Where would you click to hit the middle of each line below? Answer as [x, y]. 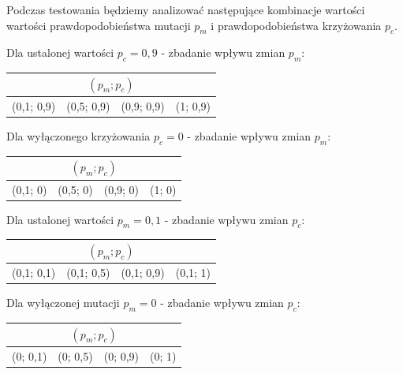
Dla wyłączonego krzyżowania [78, 136]
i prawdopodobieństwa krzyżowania [296, 25]
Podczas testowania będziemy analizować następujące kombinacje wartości [186, 9]
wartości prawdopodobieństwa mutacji [99, 25]
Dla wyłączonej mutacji [63, 303]
